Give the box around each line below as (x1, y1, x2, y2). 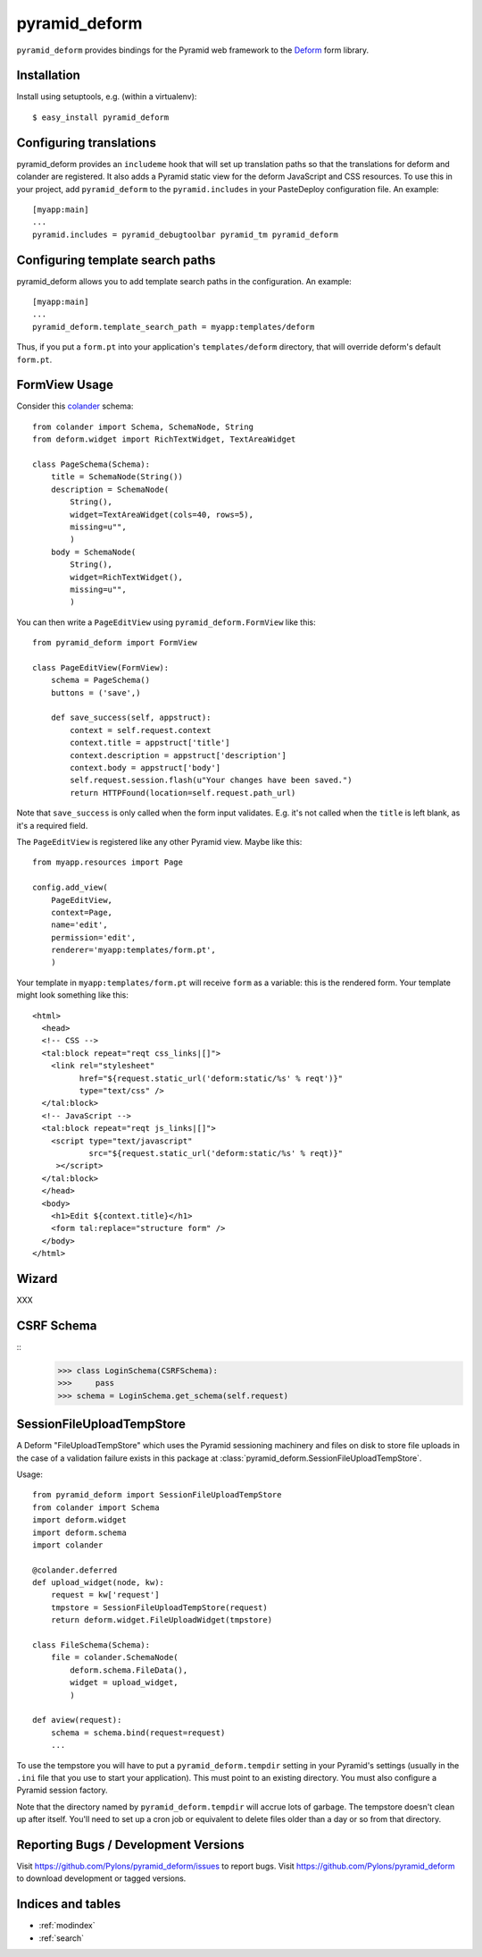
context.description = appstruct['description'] (70, 750, 287, 760)
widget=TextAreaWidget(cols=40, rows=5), (70, 510, 254, 519)
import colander (32, 1539, 104, 1550)
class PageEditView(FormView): (32, 662, 170, 672)
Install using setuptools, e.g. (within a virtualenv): (16, 91, 197, 102)
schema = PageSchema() (50, 675, 151, 686)
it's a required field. (16, 820, 88, 831)
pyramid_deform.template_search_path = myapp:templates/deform (32, 322, 315, 332)
